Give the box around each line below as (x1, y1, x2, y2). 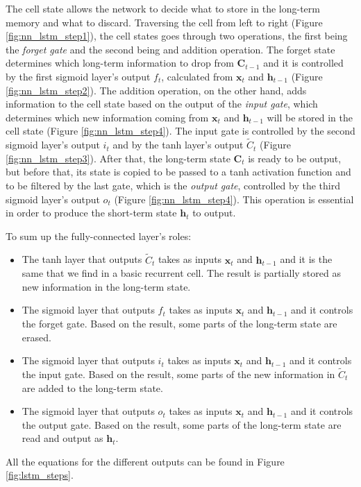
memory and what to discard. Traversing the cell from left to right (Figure (6, 15, 323, 29)
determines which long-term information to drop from (6, 55, 234, 70)
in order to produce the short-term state (6, 205, 177, 220)
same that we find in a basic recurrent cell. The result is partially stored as (22, 266, 341, 280)
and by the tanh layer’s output (112, 137, 244, 152)
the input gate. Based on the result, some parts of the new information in (22, 366, 335, 381)
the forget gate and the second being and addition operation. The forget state (6, 42, 335, 56)
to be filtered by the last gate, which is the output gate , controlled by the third (6, 178, 341, 192)
